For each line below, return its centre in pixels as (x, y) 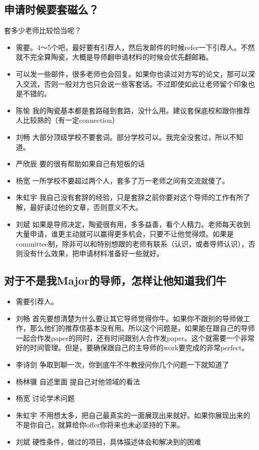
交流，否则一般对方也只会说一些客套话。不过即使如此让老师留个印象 (135, 83)
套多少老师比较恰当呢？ (43, 30)
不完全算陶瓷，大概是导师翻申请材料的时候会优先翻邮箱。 (118, 57)
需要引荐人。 (37, 301)
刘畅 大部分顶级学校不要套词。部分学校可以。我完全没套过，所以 (122, 137)
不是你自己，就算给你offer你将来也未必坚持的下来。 (100, 425)
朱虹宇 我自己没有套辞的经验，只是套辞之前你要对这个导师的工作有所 (129, 197)
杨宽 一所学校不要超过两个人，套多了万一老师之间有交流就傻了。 (122, 180)
